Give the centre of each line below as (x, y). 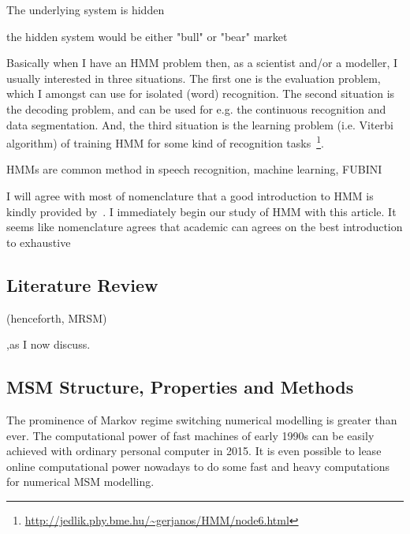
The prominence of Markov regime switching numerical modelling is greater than (202, 419)
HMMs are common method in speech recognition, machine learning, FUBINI (194, 169)
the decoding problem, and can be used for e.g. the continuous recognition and (196, 108)
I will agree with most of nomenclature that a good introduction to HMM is (190, 196)
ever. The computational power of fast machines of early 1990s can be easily (190, 435)
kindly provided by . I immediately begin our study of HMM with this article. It (201, 211)
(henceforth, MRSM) (57, 317)
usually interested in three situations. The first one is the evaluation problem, (194, 78)
